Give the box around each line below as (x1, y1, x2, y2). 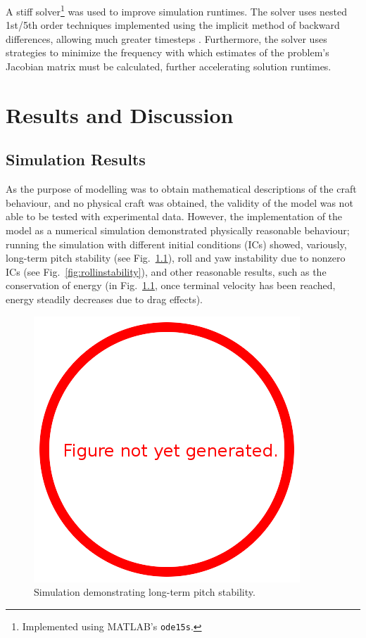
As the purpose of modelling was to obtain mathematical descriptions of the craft (6, 181, 357, 196)
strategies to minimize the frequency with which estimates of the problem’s (6, 45, 329, 60)
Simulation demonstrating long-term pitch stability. (34, 585, 255, 599)
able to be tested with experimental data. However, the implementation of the (6, 209, 343, 224)
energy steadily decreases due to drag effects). (6, 291, 203, 306)
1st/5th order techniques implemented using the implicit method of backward (6, 18, 340, 32)
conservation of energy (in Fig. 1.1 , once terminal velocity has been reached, (6, 278, 336, 293)
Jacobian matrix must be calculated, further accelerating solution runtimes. (6, 59, 332, 74)
